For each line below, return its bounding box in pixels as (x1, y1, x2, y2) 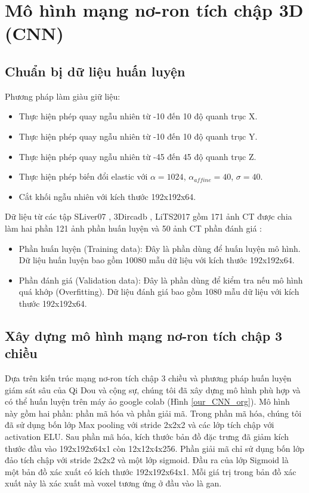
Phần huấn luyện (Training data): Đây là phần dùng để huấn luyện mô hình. (18, 242, 301, 254)
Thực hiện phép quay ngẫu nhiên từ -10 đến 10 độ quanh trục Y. (18, 130, 258, 142)
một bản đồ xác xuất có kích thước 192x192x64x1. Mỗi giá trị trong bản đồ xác (5, 465, 296, 477)
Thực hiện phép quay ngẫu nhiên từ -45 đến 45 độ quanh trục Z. (18, 150, 257, 162)
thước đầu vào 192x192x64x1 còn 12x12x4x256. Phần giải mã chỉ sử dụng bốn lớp (5, 442, 304, 454)
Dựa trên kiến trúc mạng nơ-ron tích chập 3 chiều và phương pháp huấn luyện (5, 372, 292, 384)
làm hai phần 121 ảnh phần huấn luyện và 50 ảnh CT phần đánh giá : (5, 221, 262, 234)
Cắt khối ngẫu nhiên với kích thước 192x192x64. (18, 190, 196, 202)
